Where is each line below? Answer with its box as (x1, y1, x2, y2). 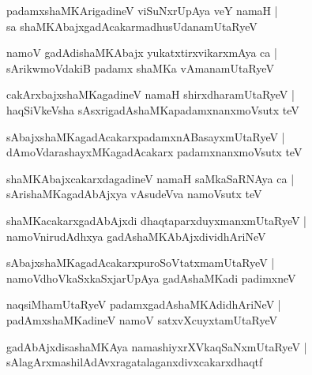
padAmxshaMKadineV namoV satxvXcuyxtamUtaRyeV (6, 311, 277, 328)
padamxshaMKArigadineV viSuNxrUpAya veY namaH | (6, 2, 278, 18)
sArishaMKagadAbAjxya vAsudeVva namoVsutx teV (6, 186, 262, 202)
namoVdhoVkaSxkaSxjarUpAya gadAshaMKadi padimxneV (6, 269, 296, 286)
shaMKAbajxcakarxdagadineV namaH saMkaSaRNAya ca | (6, 170, 295, 186)
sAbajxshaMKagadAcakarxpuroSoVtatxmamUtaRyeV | (6, 254, 275, 271)
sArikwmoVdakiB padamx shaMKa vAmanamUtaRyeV (6, 59, 274, 76)
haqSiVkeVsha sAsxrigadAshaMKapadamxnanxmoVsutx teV (6, 101, 299, 118)
